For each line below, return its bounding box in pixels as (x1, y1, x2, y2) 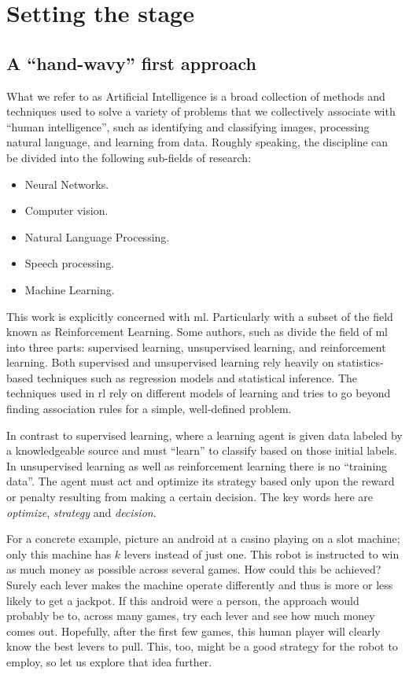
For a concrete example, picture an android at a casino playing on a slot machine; (6, 530, 400, 547)
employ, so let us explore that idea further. (6, 653, 212, 669)
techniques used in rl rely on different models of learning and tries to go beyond (6, 385, 391, 401)
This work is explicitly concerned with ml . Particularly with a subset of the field (6, 308, 393, 324)
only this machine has (6, 545, 112, 562)
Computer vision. (24, 202, 109, 219)
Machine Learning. (24, 281, 115, 297)
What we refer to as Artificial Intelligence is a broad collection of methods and (6, 87, 385, 104)
